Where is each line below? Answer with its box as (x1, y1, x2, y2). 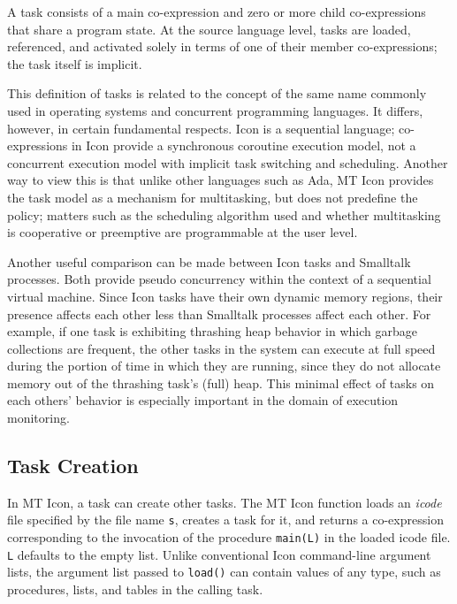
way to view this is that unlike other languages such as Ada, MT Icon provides (7, 171, 434, 189)
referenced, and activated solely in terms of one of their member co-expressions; (7, 37, 438, 56)
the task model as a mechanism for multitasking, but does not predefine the (7, 187, 418, 206)
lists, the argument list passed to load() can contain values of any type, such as (7, 562, 441, 581)
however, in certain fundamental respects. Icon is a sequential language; (7, 119, 395, 137)
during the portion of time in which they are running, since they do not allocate (7, 356, 441, 375)
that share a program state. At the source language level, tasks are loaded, (7, 19, 411, 38)
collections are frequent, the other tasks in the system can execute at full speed (7, 339, 436, 357)
